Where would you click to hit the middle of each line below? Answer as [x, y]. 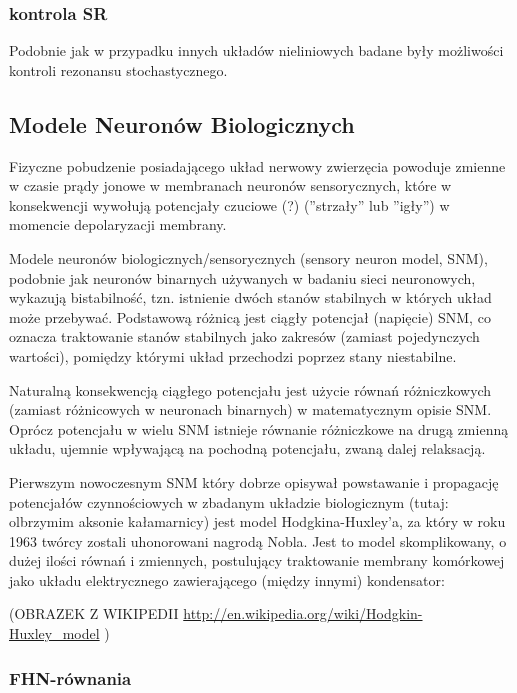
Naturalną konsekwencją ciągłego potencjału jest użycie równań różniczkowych [250, 389]
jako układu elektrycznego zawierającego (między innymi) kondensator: [227, 579]
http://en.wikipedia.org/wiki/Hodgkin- [303, 613]
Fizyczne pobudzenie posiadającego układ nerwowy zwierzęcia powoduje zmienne [257, 165]
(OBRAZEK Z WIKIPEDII [94, 613]
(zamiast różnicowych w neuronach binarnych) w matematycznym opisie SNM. [250, 409]
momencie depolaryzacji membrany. [118, 224]
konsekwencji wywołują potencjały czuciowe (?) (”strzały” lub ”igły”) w [229, 204]
